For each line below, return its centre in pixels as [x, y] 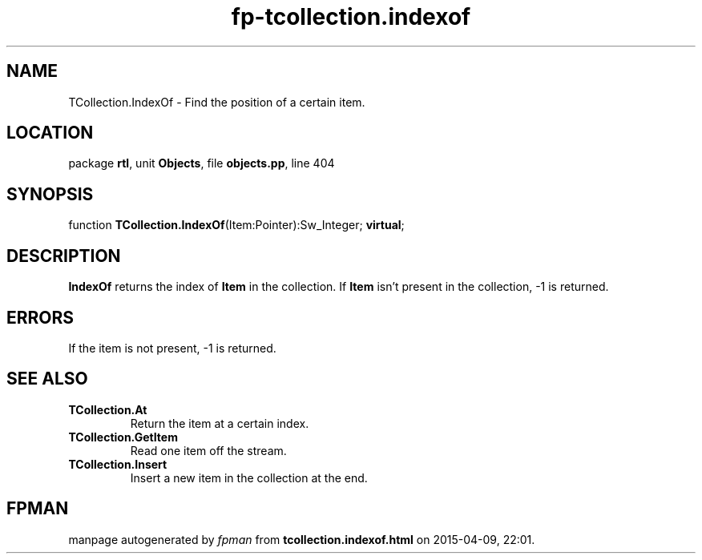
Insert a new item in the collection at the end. [249, 477]
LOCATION [50, 133]
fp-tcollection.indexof [351, 17]
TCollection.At [108, 409]
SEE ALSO [47, 379]
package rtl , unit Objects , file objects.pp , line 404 [202, 163]
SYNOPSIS [50, 194]
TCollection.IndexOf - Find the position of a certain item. [217, 102]
